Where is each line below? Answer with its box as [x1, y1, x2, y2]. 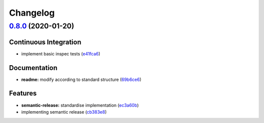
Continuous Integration [9, 38, 82, 46]
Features [9, 89, 37, 98]
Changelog [9, 7, 55, 18]
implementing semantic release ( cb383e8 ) [21, 109, 107, 115]
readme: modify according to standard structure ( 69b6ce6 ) [21, 76, 142, 82]
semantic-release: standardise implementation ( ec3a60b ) [21, 102, 139, 108]
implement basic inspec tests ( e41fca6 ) [21, 50, 100, 56]
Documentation [9, 64, 58, 72]
